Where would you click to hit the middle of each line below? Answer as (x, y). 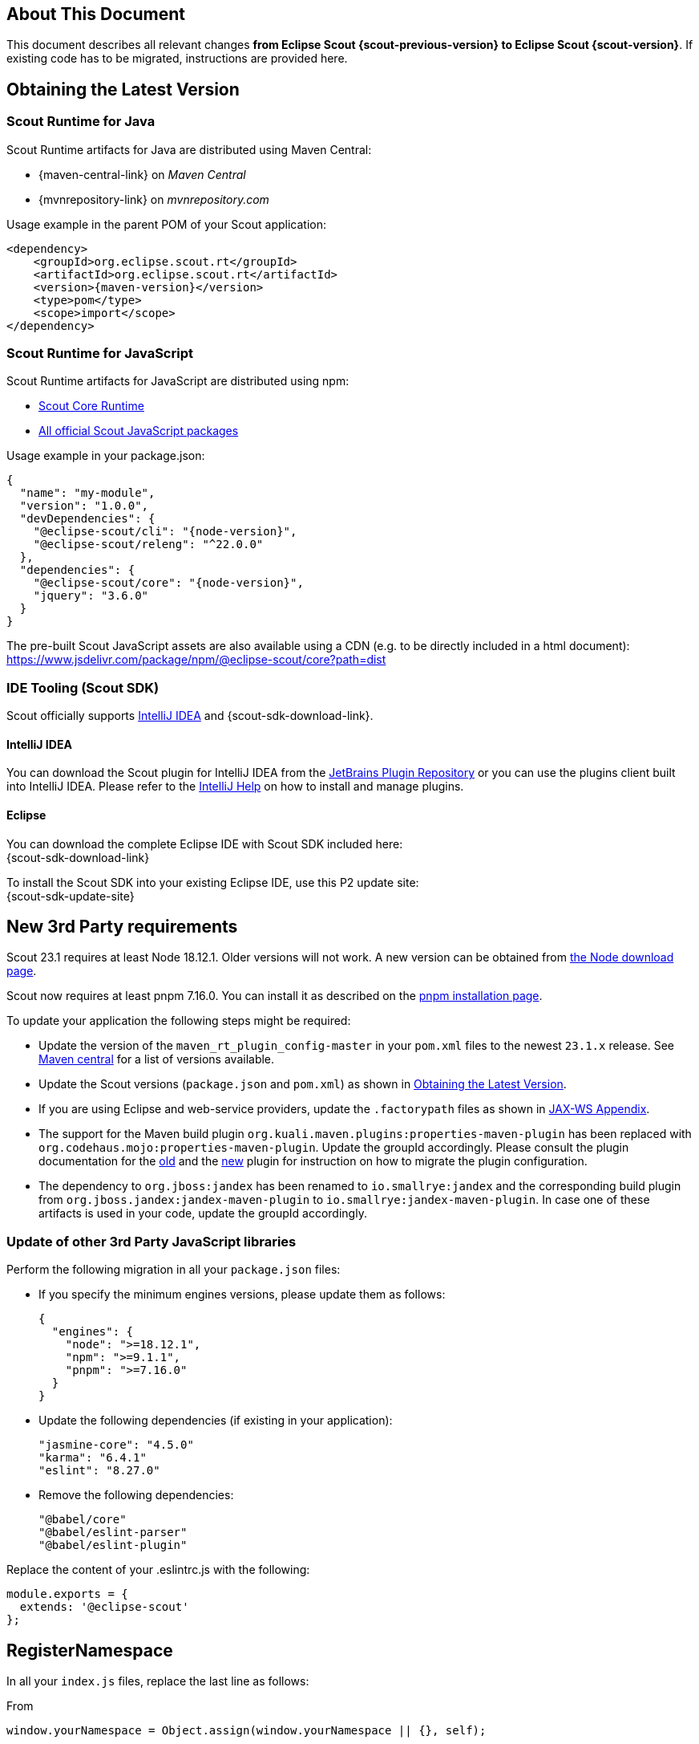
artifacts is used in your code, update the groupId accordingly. (203, 1213)
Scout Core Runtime (91, 406)
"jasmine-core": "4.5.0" (116, 1445)
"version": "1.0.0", (84, 506)
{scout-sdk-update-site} (71, 896)
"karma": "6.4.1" (93, 1458)
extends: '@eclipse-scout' (104, 1607)
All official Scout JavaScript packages (139, 431)
